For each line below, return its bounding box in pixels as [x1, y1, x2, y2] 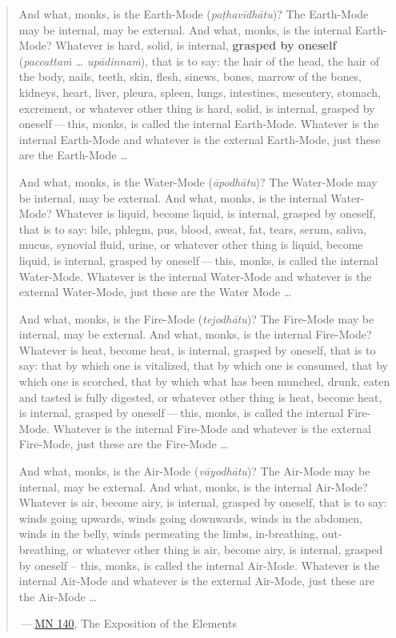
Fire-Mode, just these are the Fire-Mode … [18, 435, 228, 452]
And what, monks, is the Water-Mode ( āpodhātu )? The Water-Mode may [18, 173, 378, 190]
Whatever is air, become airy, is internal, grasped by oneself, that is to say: [18, 494, 387, 511]
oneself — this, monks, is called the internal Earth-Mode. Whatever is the [18, 115, 379, 132]
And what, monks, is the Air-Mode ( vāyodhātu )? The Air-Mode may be [18, 463, 370, 480]
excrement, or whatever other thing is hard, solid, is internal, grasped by [18, 99, 375, 116]
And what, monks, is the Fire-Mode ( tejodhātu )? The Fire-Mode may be [18, 310, 374, 327]
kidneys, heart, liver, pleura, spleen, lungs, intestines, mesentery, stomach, [18, 83, 381, 100]
